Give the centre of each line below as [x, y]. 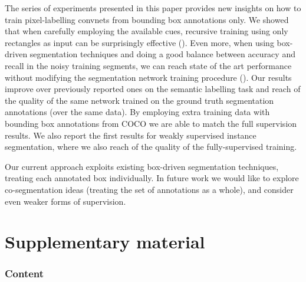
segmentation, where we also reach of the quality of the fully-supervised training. [151, 147]
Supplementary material [105, 242]
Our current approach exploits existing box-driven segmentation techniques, [142, 166]
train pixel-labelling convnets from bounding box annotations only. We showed [147, 19]
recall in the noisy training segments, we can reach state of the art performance [148, 65]
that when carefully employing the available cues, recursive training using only [147, 31]
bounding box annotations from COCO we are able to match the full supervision [151, 123]
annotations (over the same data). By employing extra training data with [137, 112]
